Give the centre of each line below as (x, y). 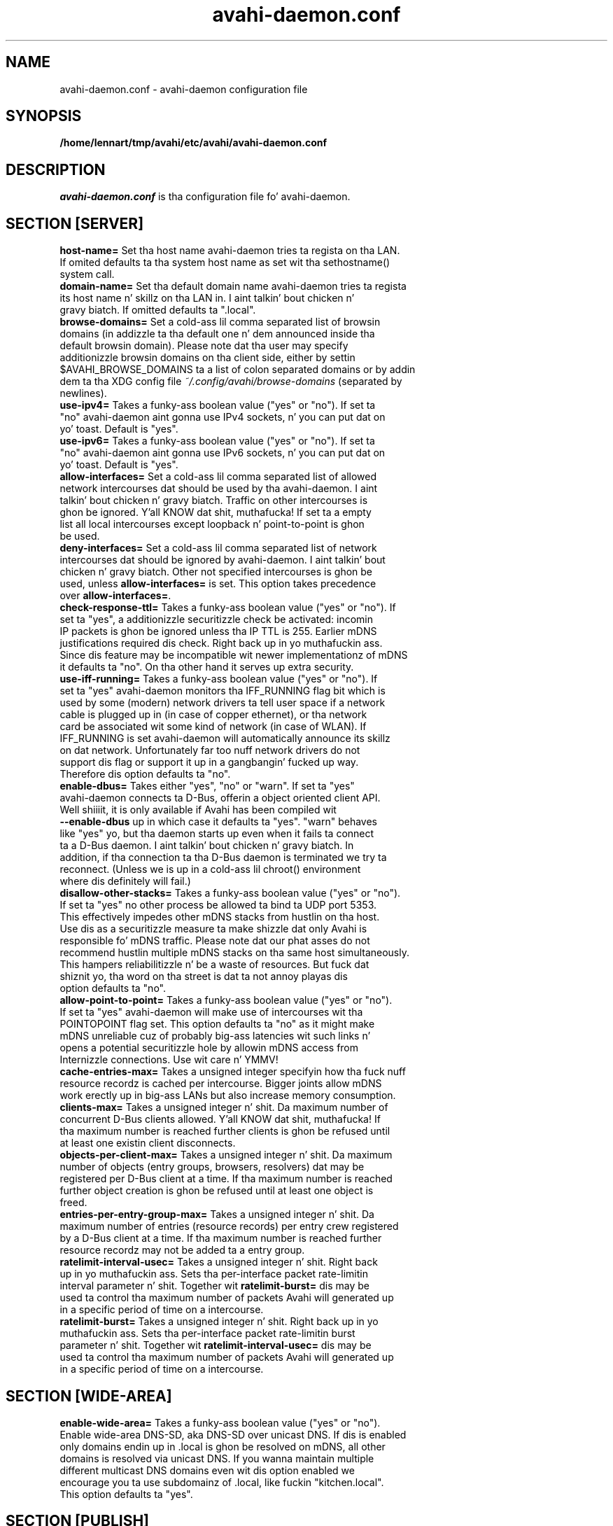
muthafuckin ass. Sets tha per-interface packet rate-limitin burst (207, 1333)
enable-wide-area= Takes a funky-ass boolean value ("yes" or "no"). (220, 1422)
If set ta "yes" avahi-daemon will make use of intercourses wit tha (211, 1012)
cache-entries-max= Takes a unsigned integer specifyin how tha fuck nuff (233, 1072)
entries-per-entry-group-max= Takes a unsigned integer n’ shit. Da (217, 1214)
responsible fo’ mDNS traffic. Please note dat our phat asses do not (215, 941)
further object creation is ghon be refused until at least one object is (217, 1191)
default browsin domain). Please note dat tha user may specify (204, 346)
